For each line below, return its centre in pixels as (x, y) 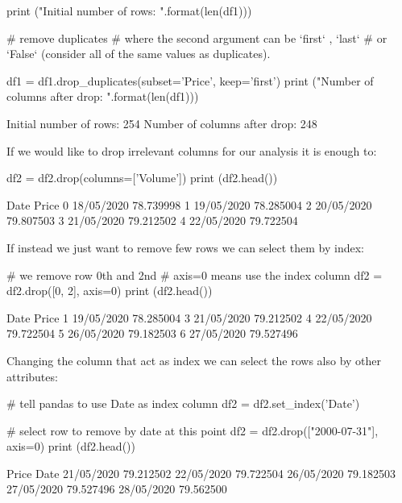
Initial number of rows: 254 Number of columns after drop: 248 (162, 123)
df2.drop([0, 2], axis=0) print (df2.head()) (110, 291)
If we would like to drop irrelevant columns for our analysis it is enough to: (192, 150)
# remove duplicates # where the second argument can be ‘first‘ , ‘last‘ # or (197, 37)
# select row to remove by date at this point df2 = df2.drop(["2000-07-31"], (193, 430)
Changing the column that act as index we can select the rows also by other (194, 360)
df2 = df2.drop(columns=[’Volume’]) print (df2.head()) (142, 178)
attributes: (32, 376)
